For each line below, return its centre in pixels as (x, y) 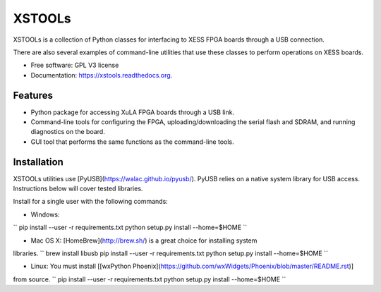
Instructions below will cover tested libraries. (78, 189)
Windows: (45, 214)
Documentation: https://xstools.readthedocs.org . (102, 75)
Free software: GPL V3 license (75, 65)
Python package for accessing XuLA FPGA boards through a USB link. (133, 112)
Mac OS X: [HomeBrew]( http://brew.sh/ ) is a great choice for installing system (144, 241)
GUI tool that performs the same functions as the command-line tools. (132, 142)
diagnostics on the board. (68, 132)
